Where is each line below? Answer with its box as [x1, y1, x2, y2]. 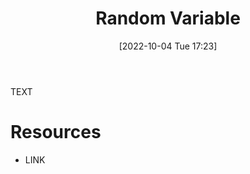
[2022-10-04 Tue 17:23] [118, 40, 218, 52]
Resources [10, 121, 102, 144]
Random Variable [95, 7, 241, 30]
